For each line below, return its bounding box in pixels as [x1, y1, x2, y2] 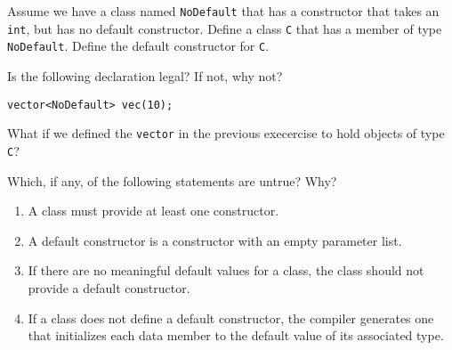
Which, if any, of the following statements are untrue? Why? [7, 171, 337, 190]
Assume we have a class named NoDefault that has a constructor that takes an [7, 2, 440, 20]
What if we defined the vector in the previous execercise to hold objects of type [7, 124, 445, 142]
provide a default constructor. [28, 278, 190, 297]
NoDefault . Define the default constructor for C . [7, 37, 270, 55]
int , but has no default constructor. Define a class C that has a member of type [7, 19, 442, 37]
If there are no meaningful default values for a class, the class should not [28, 261, 424, 280]
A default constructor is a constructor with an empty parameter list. [28, 231, 402, 249]
